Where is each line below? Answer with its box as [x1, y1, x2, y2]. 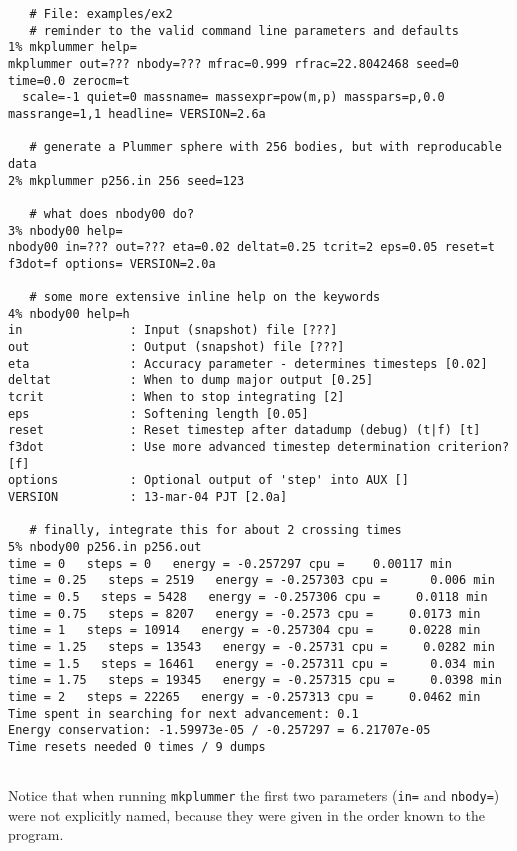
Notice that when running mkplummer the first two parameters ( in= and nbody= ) [8, 785, 500, 806]
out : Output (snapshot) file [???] [8, 340, 345, 355]
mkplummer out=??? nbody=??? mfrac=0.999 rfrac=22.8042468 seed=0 [8, 56, 460, 71]
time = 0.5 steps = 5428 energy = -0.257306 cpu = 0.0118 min [8, 589, 488, 604]
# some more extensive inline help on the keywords [29, 290, 381, 305]
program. [8, 824, 64, 845]
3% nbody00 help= [8, 223, 123, 238]
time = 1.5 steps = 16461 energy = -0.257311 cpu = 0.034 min [8, 656, 495, 671]
